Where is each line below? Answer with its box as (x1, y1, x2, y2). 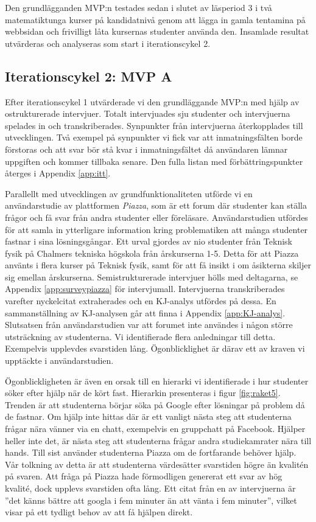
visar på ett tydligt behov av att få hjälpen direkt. (5, 506, 193, 518)
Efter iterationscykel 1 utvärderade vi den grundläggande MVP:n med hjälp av (5, 95, 300, 108)
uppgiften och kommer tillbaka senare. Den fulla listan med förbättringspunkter (5, 155, 303, 167)
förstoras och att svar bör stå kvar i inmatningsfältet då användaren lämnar (5, 142, 288, 155)
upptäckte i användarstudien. (5, 354, 114, 367)
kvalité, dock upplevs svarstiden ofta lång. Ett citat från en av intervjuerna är (5, 481, 296, 494)
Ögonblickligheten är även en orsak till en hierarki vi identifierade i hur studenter (5, 374, 309, 387)
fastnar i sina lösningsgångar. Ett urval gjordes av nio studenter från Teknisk (5, 235, 292, 248)
